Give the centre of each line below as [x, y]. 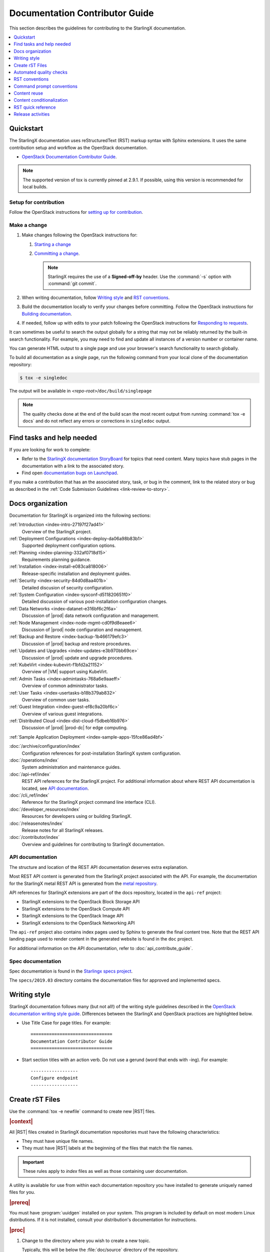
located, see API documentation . [55, 788]
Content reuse [28, 93]
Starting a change [52, 244]
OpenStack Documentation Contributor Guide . [69, 156]
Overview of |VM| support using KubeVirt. [65, 672]
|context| [21, 1122]
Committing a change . [57, 253]
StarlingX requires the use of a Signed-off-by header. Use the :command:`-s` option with [139, 276]
